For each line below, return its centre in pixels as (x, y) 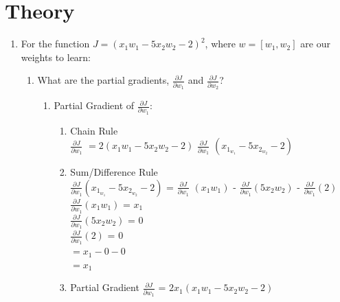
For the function (55, 44)
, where (220, 44)
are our (315, 44)
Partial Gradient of (94, 105)
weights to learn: (56, 57)
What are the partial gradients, (103, 80)
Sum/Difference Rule (114, 172)
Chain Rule (94, 130)
